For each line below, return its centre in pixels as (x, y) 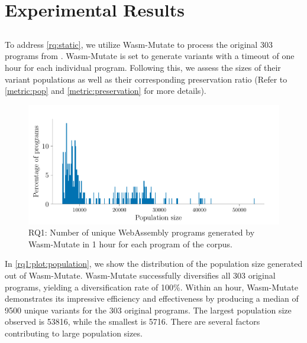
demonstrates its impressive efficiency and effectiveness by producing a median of (152, 298)
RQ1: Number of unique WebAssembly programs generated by (142, 232)
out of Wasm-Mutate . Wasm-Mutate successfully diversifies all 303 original (140, 275)
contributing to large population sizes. (74, 333)
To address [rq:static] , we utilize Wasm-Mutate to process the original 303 (139, 44)
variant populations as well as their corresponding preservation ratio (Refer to (146, 79)
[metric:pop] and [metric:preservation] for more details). (106, 91)
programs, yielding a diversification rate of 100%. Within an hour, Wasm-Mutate (151, 287)
